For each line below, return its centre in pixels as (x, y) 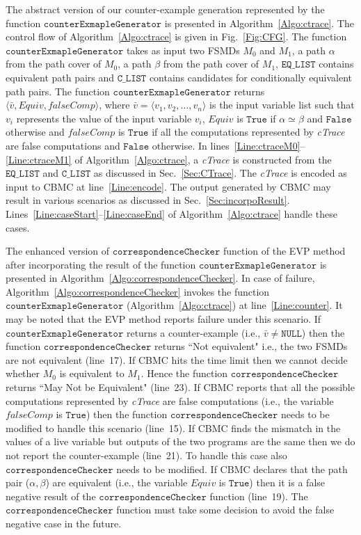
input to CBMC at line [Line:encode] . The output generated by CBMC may (168, 186)
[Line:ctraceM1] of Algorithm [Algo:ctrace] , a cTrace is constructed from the (169, 159)
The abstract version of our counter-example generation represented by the (165, 9)
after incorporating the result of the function (101, 264)
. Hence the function (184, 373)
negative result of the (51, 496)
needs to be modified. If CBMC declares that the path (232, 469)
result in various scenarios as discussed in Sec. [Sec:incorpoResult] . (148, 200)
